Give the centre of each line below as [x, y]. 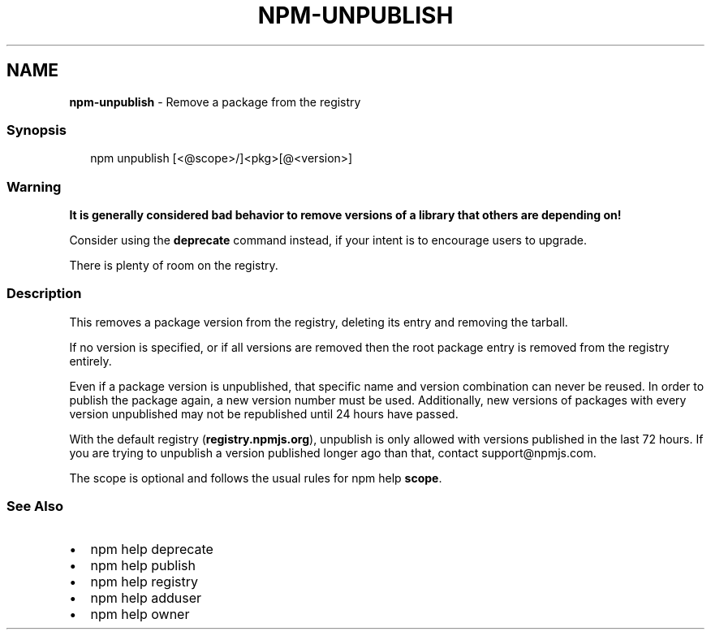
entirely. [90, 361]
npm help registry [144, 581]
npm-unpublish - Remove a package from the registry [215, 102]
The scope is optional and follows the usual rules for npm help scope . [256, 478]
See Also [35, 506]
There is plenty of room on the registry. [174, 266]
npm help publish [143, 565]
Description [44, 294]
